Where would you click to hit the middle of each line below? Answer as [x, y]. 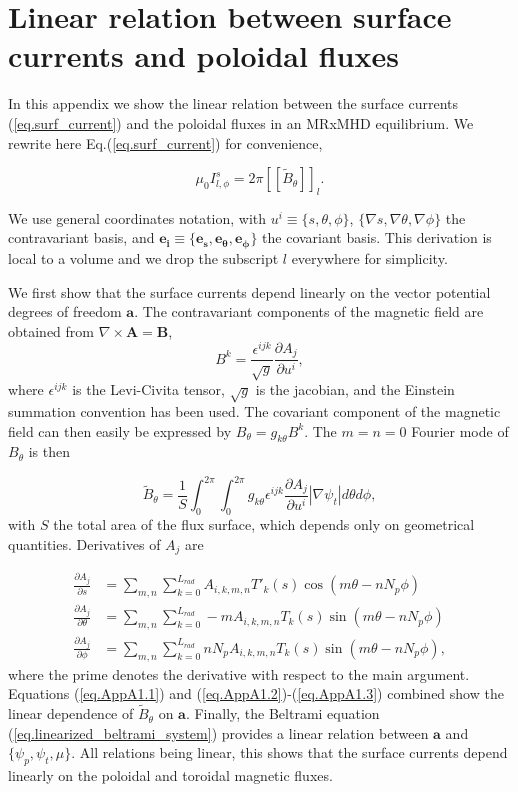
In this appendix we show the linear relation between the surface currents [233, 103]
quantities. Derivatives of [84, 543]
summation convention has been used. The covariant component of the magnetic [254, 410]
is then [49, 451]
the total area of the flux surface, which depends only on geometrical [264, 524]
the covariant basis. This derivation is [377, 237]
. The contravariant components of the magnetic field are [309, 311]
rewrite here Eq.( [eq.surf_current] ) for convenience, [165, 142]
